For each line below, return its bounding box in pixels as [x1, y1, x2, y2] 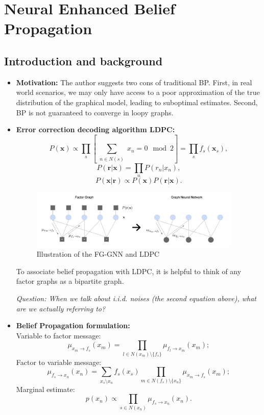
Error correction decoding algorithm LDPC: [16, 124, 175, 135]
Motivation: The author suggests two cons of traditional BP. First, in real [16, 77, 252, 87]
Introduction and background [4, 53, 163, 68]
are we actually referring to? [16, 303, 106, 313]
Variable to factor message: [16, 330, 101, 340]
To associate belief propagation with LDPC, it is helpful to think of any [16, 265, 242, 276]
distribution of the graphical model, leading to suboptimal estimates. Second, [16, 96, 258, 107]
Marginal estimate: [16, 383, 75, 394]
